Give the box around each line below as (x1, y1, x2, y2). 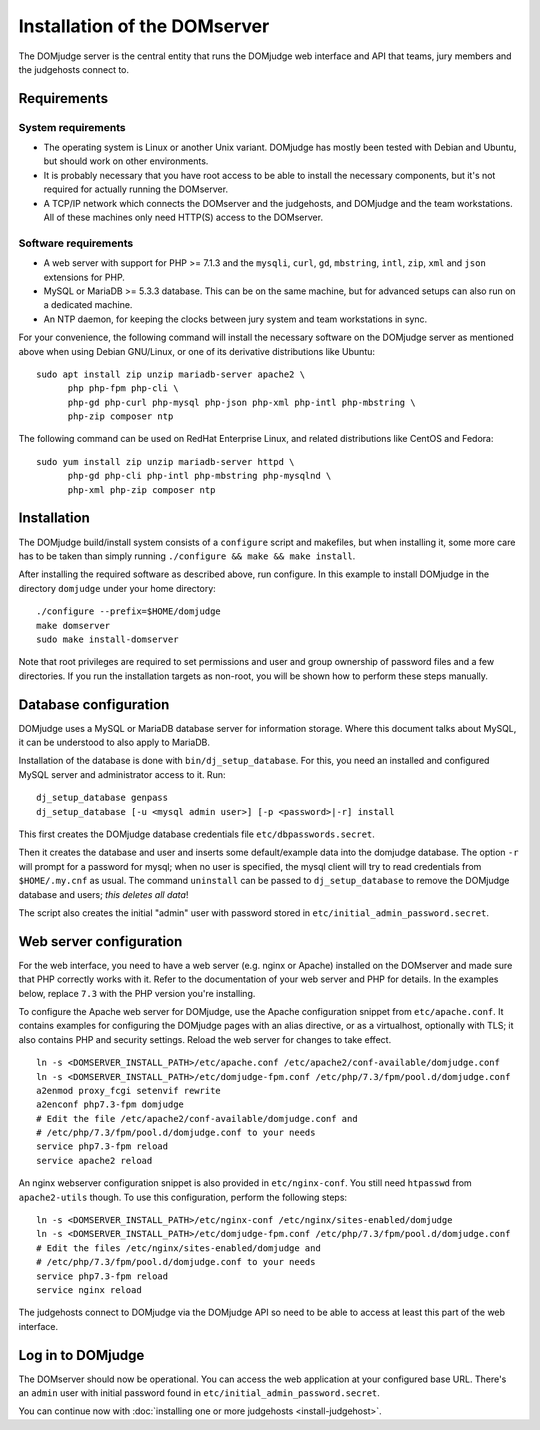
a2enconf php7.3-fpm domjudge (36, 1099, 185, 1110)
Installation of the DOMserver (18, 15, 270, 37)
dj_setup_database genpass (36, 792, 169, 804)
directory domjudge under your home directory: (18, 582, 217, 594)
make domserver (36, 620, 111, 631)
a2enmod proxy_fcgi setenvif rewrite (36, 1085, 222, 1096)
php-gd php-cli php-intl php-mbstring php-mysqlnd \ (67, 470, 332, 482)
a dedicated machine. (43, 299, 133, 311)
